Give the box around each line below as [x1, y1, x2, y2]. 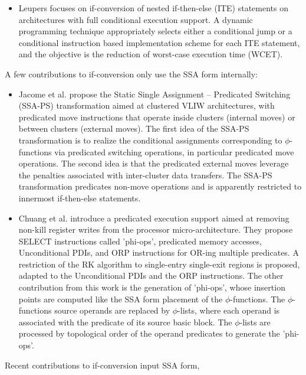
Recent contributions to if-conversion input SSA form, [5, 358, 200, 371]
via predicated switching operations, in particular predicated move [54, 145, 294, 158]
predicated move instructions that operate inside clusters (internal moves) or [18, 110, 295, 123]
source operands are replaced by [54, 304, 170, 317]
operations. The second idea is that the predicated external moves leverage [18, 157, 289, 169]
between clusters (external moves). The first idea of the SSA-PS [18, 122, 249, 135]
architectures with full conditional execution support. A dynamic [18, 13, 253, 25]
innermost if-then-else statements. [18, 191, 141, 204]
